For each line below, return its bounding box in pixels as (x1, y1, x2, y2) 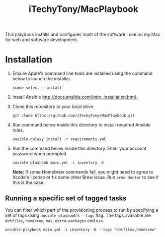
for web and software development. (5, 37, 79, 43)
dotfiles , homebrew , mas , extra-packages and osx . (5, 217, 104, 224)
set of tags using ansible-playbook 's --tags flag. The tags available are (5, 212, 151, 218)
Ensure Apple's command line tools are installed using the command (12, 70, 153, 76)
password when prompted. (12, 151, 68, 157)
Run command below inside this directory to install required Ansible (12, 122, 151, 128)
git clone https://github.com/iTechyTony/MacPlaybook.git (12, 113, 135, 118)
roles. (12, 127, 24, 133)
